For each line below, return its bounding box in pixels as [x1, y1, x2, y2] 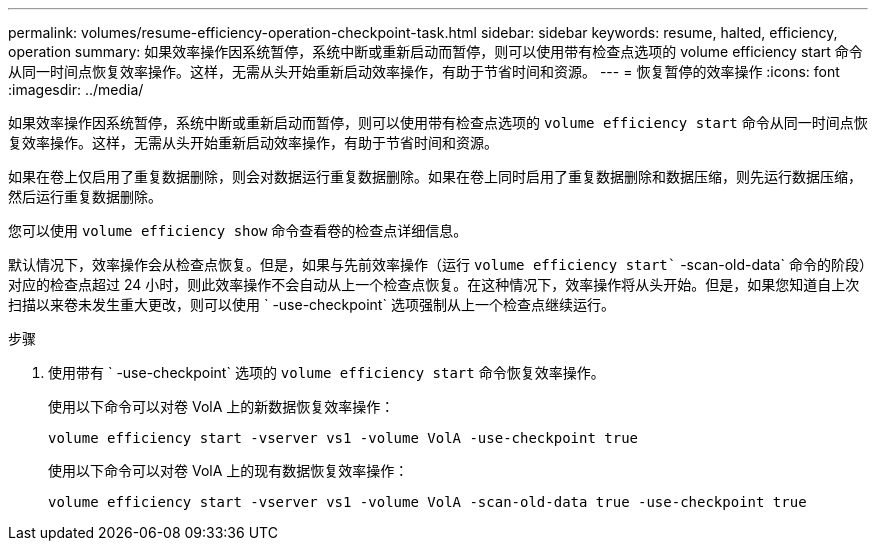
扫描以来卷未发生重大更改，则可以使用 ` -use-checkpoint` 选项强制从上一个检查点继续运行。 [8, 296, 615, 313]
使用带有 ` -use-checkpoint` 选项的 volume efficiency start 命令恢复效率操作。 [48, 364, 605, 381]
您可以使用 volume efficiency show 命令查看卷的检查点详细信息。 [8, 222, 468, 239]
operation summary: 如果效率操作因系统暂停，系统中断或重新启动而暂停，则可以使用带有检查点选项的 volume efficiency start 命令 [8, 43, 863, 60]
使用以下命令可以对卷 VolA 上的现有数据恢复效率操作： [48, 462, 409, 479]
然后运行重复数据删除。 [8, 188, 162, 205]
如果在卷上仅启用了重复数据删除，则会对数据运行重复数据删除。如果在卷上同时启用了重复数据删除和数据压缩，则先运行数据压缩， [8, 168, 862, 185]
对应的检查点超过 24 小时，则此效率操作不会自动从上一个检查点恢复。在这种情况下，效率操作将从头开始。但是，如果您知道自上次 [8, 276, 860, 293]
